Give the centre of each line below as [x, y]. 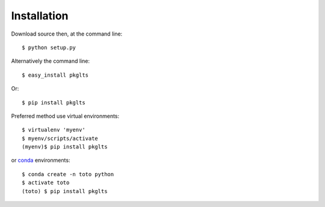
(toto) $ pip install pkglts [65, 191]
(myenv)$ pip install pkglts [65, 147]
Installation [40, 16]
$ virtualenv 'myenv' [54, 130]
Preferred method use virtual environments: [65, 116]
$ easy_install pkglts [55, 75]
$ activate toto [46, 183]
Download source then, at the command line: [67, 34]
